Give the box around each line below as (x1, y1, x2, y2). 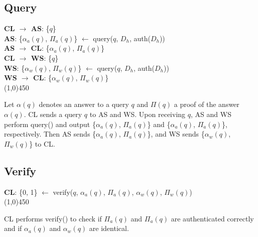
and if (4, 223, 22, 233)
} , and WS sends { (147, 129, 205, 139)
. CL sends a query (24, 108, 82, 119)
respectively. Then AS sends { (4, 129, 96, 139)
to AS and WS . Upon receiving (89, 108, 186, 119)
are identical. (89, 223, 129, 233)
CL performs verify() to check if (4, 213, 102, 223)
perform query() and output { (4, 118, 96, 129)
